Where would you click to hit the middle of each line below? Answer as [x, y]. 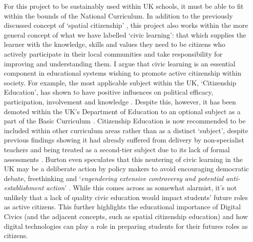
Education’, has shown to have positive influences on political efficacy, [109, 92]
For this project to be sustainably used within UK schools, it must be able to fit [124, 6]
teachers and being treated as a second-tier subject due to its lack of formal [117, 149]
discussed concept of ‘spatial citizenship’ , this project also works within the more [126, 25]
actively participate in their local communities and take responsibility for [113, 53]
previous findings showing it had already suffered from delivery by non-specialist [124, 140]
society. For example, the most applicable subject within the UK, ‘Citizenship [120, 82]
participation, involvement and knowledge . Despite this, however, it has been [120, 101]
